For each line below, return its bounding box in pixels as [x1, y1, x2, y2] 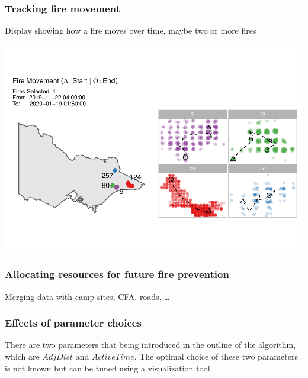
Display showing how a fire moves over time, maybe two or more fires [5, 24, 256, 37]
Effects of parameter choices [5, 315, 142, 330]
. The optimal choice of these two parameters [134, 350, 298, 362]
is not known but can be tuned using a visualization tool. [5, 361, 213, 374]
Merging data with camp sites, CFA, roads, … [5, 290, 170, 302]
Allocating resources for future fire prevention [5, 267, 229, 282]
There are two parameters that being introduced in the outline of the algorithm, [5, 338, 296, 351]
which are [5, 350, 40, 362]
